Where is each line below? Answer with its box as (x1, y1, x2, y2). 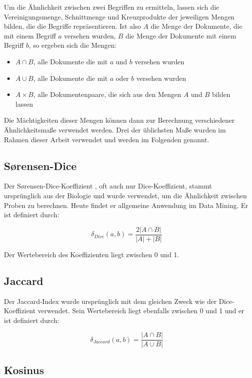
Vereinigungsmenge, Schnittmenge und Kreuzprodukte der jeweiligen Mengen (4, 11, 235, 21)
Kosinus (4, 362, 44, 377)
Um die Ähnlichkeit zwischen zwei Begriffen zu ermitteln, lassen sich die (4, 2, 219, 12)
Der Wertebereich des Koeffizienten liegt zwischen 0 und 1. (4, 249, 179, 259)
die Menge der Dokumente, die (151, 21, 242, 31)
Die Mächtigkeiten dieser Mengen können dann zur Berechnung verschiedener (4, 115, 235, 125)
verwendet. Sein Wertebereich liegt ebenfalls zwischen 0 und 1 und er (38, 305, 245, 316)
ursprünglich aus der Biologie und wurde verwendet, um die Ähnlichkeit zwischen (4, 190, 247, 200)
